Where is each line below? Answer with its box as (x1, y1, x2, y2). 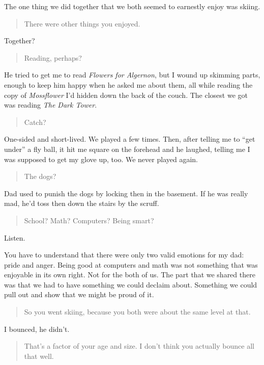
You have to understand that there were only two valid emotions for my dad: (4, 249, 244, 260)
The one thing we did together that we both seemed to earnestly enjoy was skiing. (4, 1, 260, 11)
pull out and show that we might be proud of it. (4, 289, 154, 300)
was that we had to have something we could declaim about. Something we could (4, 279, 257, 290)
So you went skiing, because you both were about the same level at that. (24, 306, 251, 317)
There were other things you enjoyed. (24, 18, 140, 29)
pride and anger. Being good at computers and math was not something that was (4, 259, 258, 270)
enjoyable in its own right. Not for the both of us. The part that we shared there (4, 269, 255, 280)
